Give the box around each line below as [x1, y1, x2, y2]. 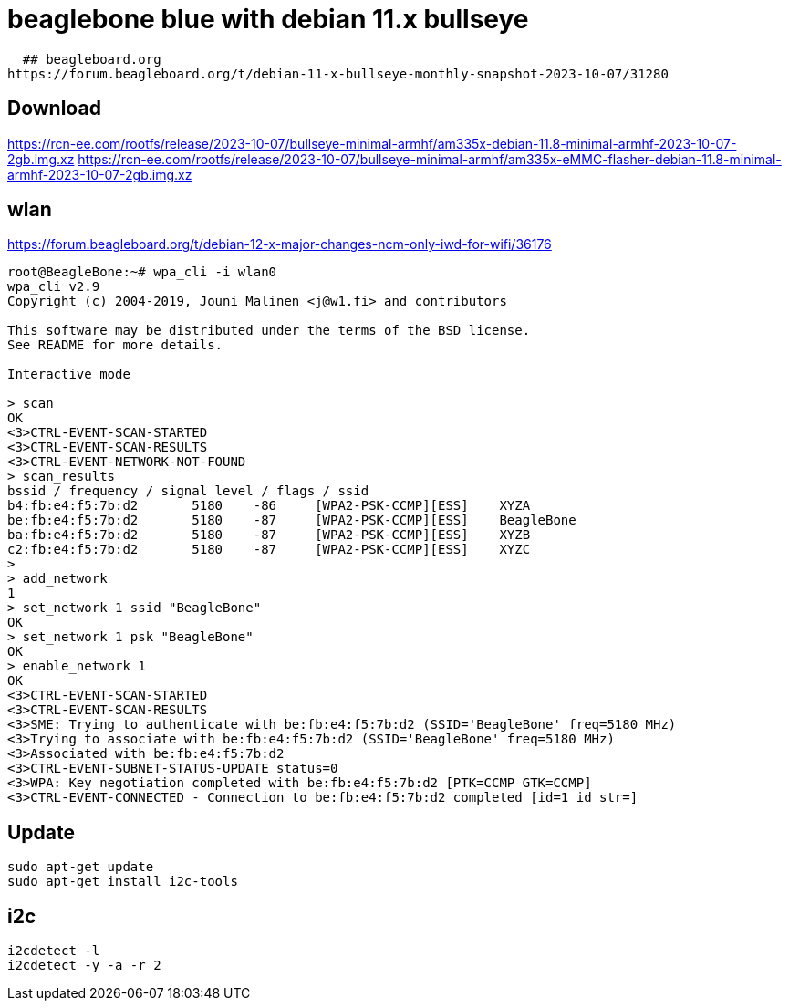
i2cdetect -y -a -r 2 [7, 958, 161, 973]
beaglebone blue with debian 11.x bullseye [7, 4, 529, 35]
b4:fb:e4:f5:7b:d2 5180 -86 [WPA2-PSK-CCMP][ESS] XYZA [7, 498, 531, 514]
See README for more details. [7, 338, 223, 353]
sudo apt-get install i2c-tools [7, 874, 238, 889]
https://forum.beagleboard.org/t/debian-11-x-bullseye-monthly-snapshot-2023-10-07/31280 [7, 66, 669, 81]
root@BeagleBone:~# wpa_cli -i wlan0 [7, 265, 277, 280]
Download [7, 97, 101, 120]
